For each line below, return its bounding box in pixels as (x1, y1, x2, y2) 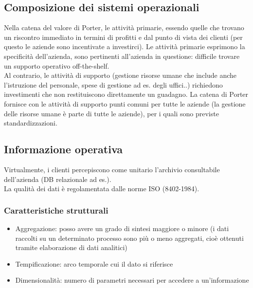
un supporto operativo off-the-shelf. (4, 60, 109, 71)
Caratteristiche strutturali (4, 204, 108, 216)
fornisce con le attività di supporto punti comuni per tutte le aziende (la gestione (4, 98, 246, 108)
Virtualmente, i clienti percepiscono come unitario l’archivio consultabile (4, 164, 220, 174)
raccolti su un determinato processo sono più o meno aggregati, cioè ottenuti (15, 233, 244, 243)
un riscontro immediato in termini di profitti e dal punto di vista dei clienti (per (4, 32, 243, 42)
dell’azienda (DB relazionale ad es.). (4, 174, 111, 184)
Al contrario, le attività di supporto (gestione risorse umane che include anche (4, 70, 237, 80)
